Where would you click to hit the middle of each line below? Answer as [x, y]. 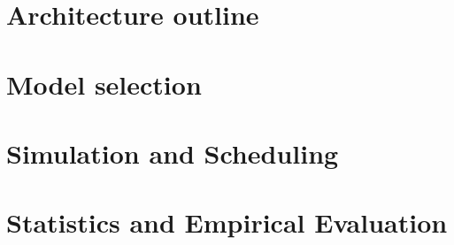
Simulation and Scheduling [173, 153]
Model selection [104, 84]
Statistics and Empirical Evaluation [227, 222]
